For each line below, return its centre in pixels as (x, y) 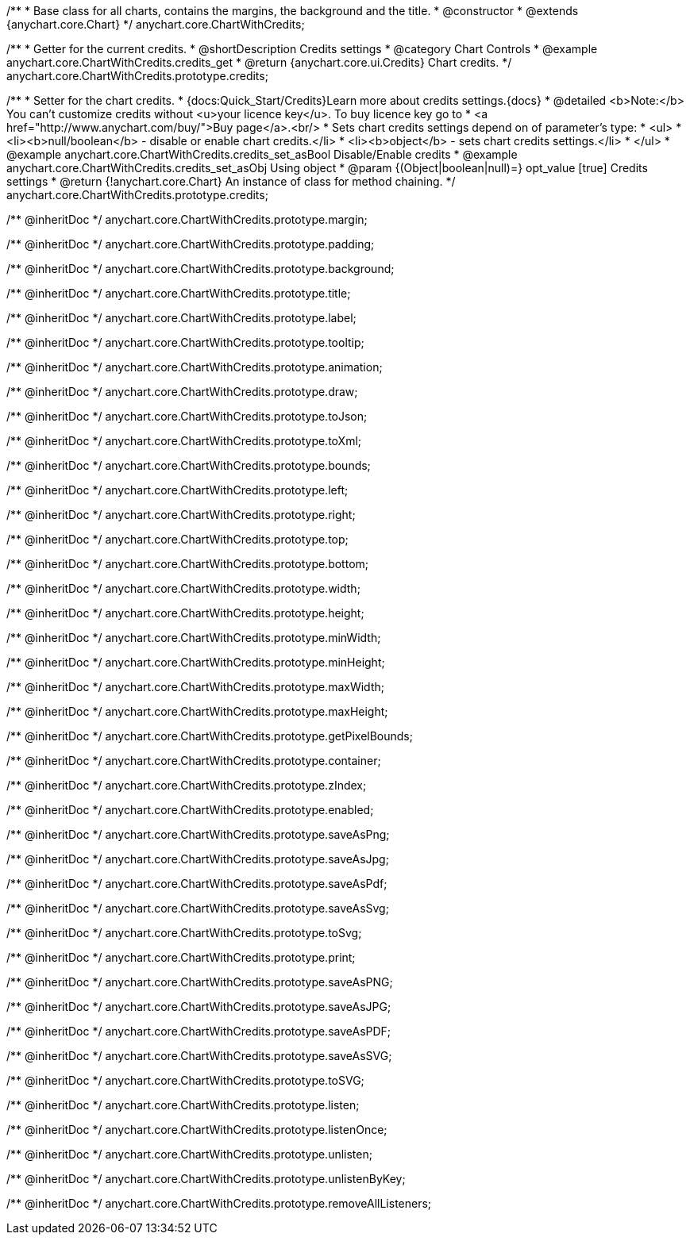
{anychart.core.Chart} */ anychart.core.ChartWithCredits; (156, 24)
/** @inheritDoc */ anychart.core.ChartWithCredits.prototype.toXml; (184, 441)
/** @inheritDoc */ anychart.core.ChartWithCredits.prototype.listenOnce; (197, 1130)
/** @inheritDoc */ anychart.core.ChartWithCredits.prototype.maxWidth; (195, 687)
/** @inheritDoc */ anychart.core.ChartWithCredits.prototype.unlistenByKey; (206, 1179)
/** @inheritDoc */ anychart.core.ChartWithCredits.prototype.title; (179, 293)
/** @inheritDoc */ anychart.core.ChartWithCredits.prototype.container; (194, 761)
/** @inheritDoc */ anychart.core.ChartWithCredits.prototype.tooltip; (185, 342)
